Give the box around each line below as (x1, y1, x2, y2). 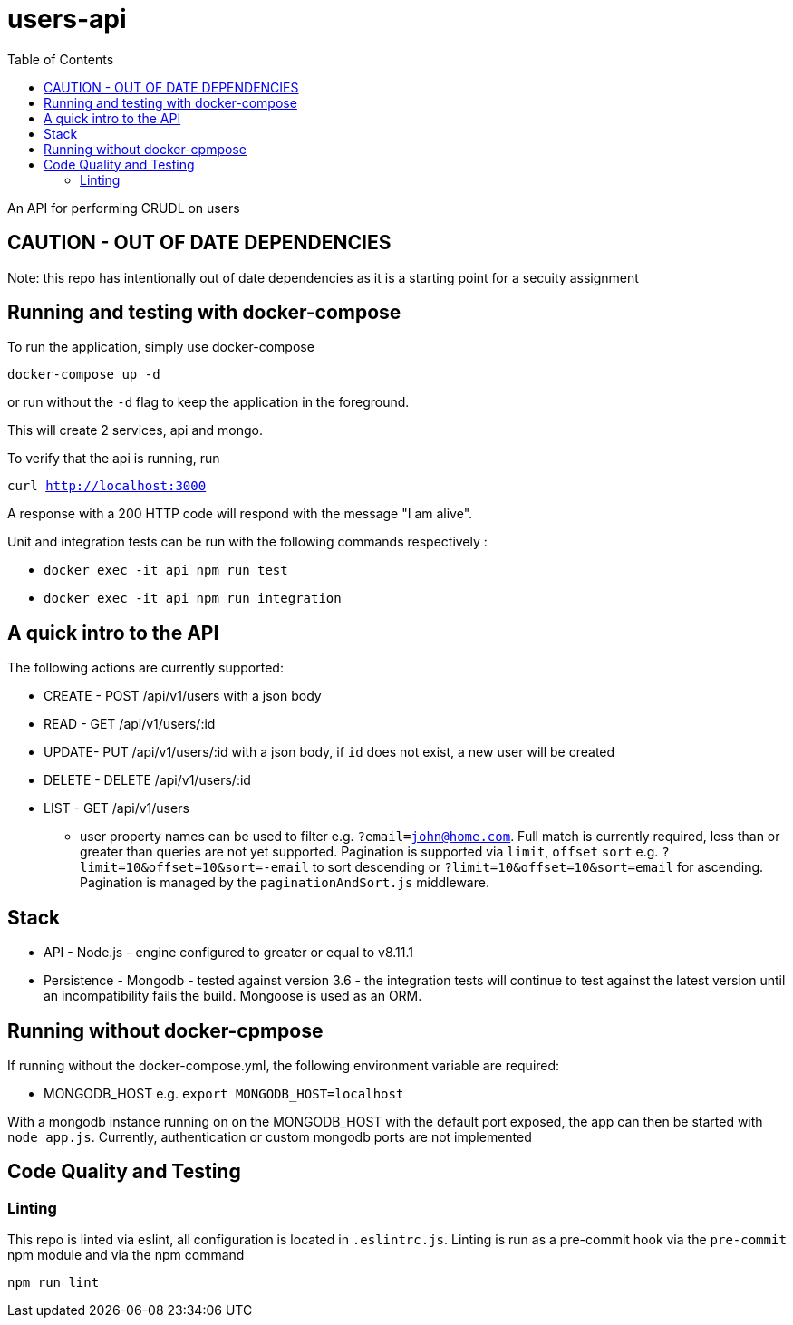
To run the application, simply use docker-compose (7, 339, 314, 355)
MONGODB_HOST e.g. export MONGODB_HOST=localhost (44, 1085, 404, 1101)
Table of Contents (7, 51, 114, 67)
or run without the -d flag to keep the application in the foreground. (7, 394, 410, 411)
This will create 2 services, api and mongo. (7, 422, 263, 439)
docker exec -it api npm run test (44, 563, 288, 578)
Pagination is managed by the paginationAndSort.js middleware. (80, 875, 489, 891)
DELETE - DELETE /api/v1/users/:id (44, 772, 251, 788)
